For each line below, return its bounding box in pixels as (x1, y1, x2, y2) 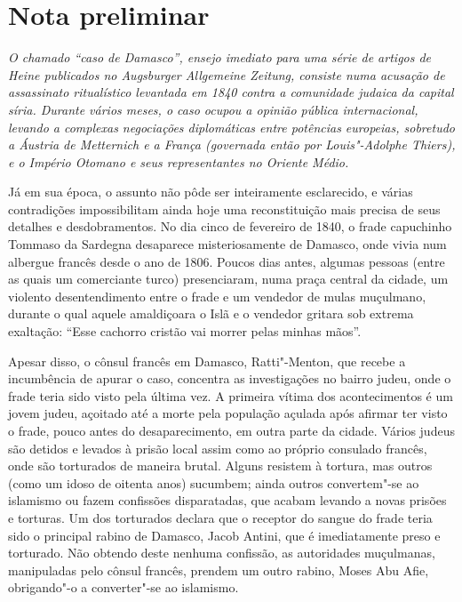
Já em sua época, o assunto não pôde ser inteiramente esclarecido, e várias (8, 182, 413, 201)
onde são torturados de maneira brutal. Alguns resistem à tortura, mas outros (8, 456, 433, 475)
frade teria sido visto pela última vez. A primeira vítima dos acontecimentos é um (8, 386, 453, 405)
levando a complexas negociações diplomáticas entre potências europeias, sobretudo (8, 117, 455, 136)
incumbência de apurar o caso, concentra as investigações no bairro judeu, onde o (8, 369, 451, 388)
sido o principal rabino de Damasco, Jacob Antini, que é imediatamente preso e (8, 526, 441, 544)
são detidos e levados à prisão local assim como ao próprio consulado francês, (8, 438, 427, 457)
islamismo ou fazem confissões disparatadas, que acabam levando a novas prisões (8, 491, 447, 510)
